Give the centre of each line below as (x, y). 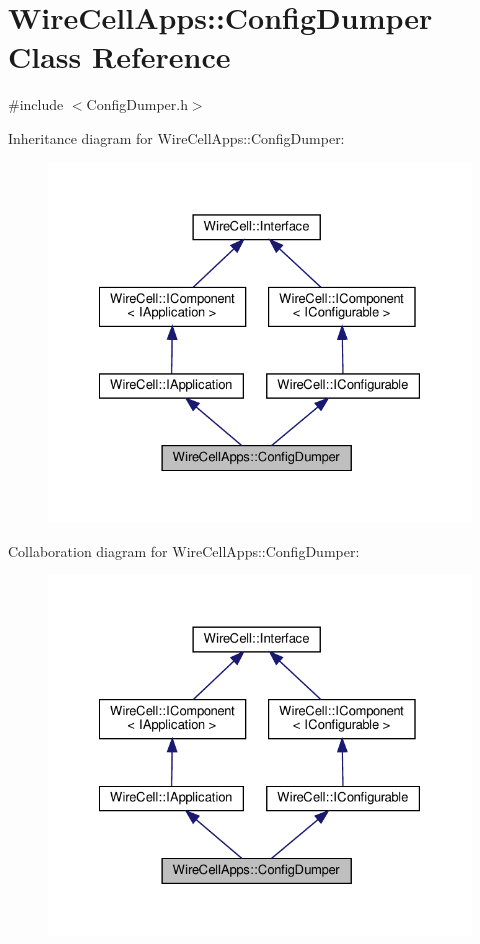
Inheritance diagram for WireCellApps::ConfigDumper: (176, 137)
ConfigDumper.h (137, 104)
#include (36, 104)
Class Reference (119, 56)
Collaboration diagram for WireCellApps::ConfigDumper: (184, 550)
